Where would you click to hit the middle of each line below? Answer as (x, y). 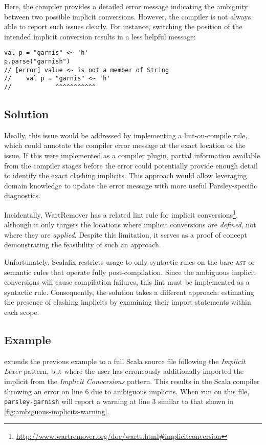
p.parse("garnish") (37, 62)
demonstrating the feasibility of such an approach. (83, 245)
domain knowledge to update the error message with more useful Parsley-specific (131, 185)
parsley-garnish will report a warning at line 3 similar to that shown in (119, 401)
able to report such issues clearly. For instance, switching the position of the (123, 26)
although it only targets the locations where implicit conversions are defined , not (130, 225)
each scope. (22, 312)
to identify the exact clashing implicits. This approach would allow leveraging (126, 175)
